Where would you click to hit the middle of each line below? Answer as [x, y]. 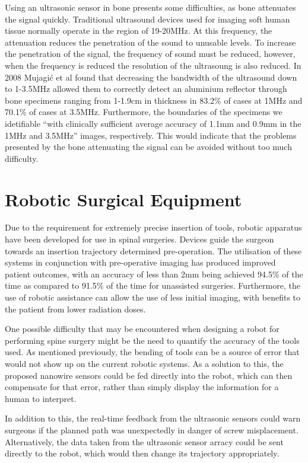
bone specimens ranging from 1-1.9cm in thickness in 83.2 [110, 100]
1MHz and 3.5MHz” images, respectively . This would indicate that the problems [151, 135]
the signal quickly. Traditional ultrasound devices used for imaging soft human [147, 19]
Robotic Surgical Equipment [123, 199]
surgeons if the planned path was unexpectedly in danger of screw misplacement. [152, 430]
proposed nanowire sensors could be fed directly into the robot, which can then [149, 375]
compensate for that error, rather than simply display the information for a [142, 387]
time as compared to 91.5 [51, 285]
